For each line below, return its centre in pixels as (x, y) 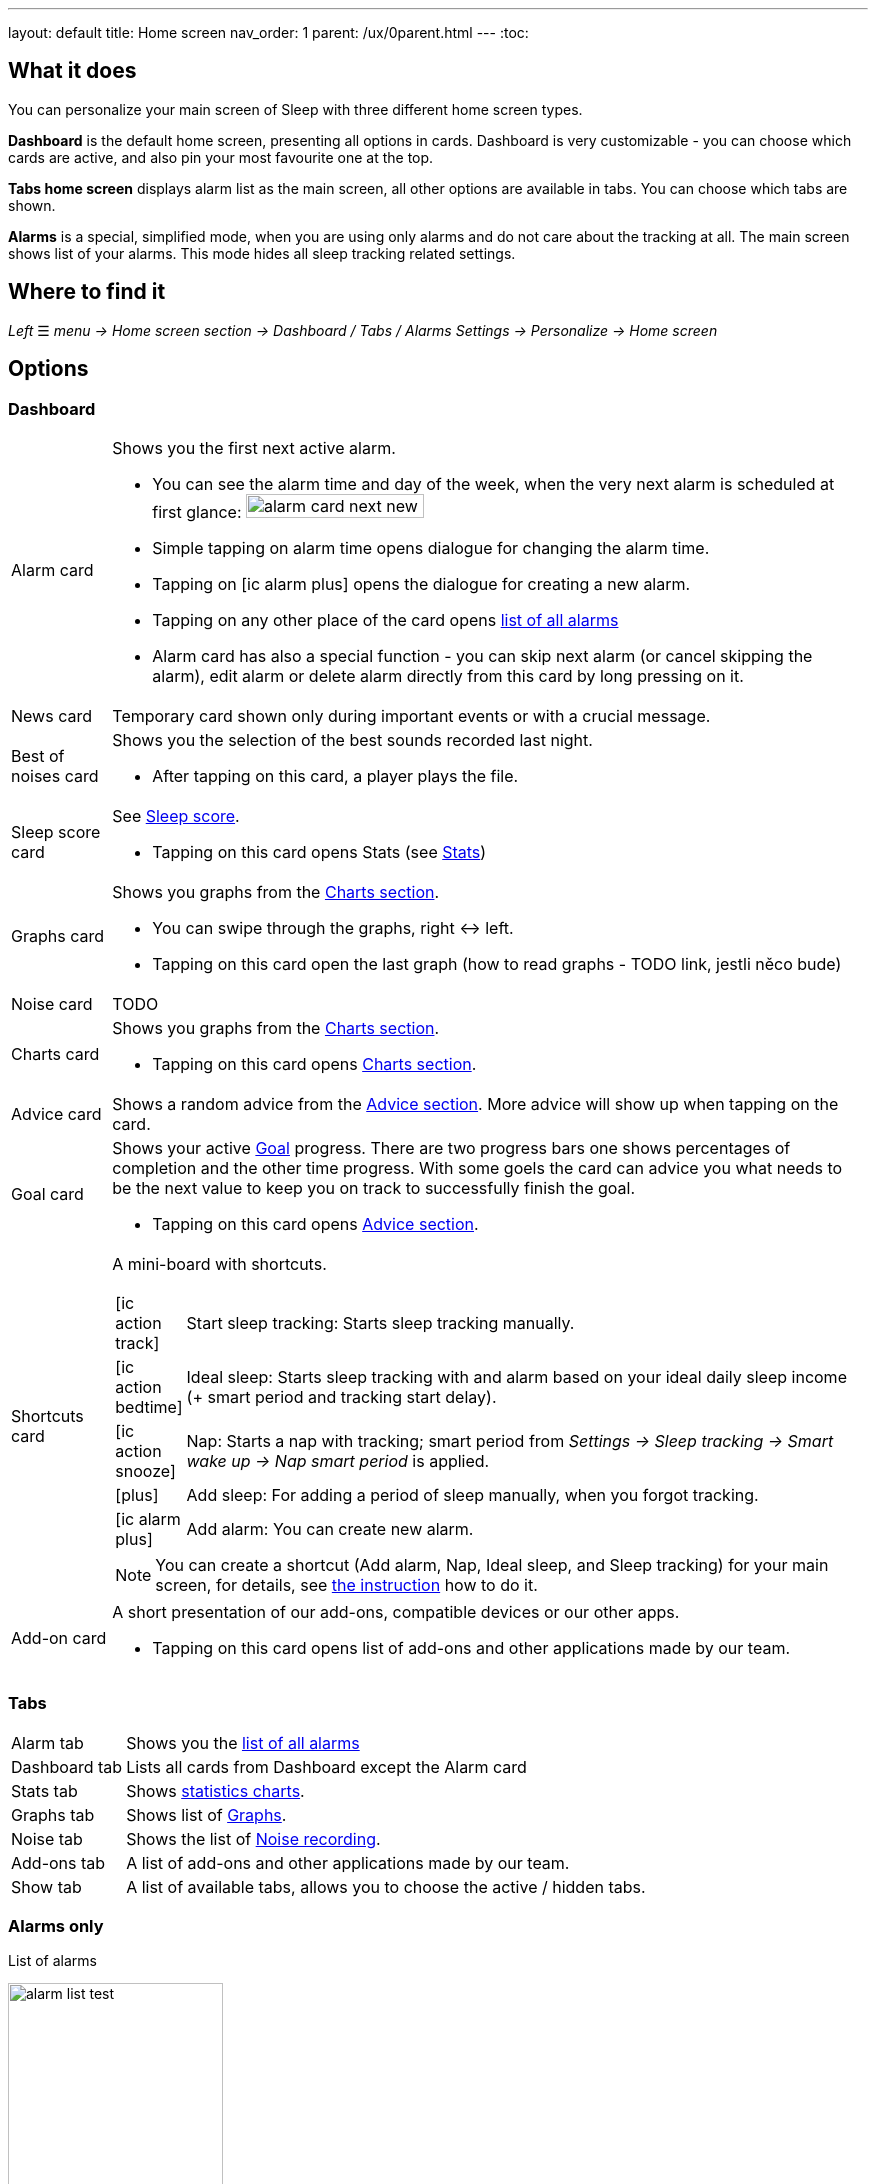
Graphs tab (53, 1814)
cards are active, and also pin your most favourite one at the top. (221, 157)
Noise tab (47, 1838)
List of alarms (52, 1961)
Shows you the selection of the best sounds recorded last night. (352, 739)
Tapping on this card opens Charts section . (314, 1063)
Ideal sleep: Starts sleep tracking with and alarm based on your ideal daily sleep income (516, 1376)
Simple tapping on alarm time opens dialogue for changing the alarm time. (431, 547)
